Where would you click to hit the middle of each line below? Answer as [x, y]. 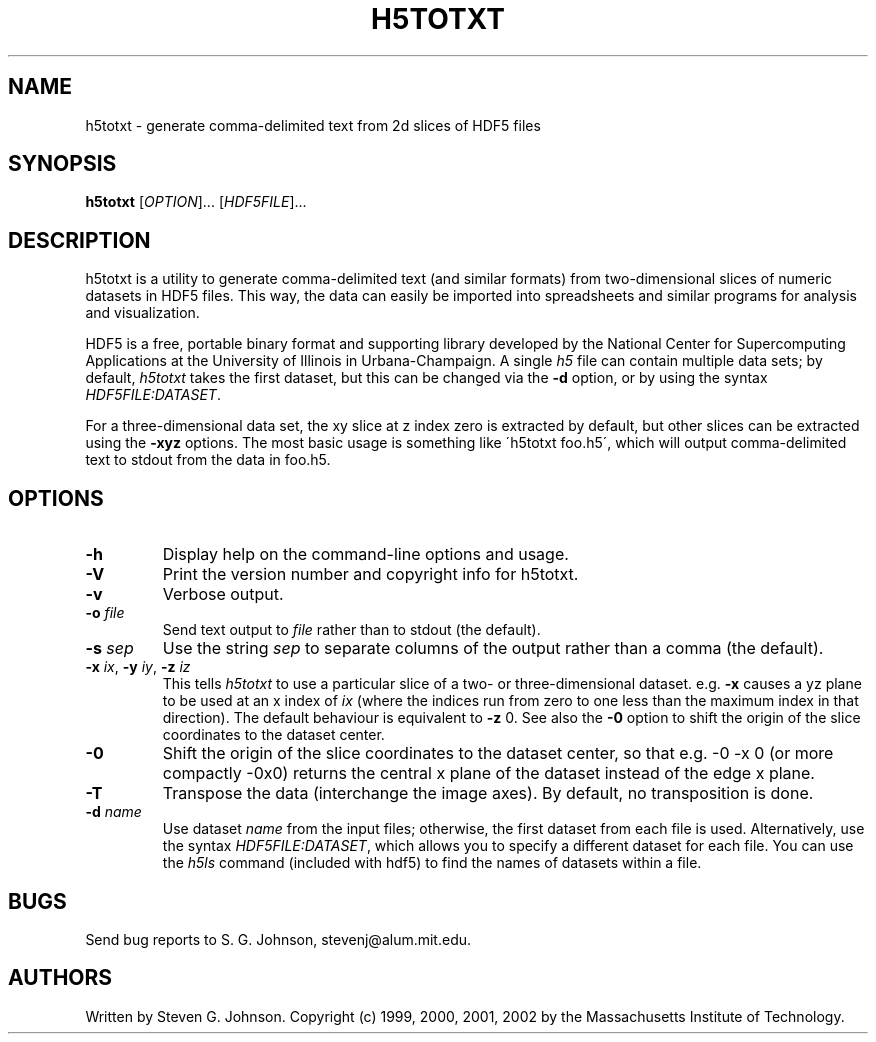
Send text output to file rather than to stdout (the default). [351, 630]
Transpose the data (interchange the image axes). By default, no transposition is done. [488, 793]
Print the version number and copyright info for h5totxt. [370, 574]
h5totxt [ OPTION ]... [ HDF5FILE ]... [196, 202]
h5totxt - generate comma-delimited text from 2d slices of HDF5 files [313, 125]
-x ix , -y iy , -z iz [138, 667]
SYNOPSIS [62, 164]
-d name [113, 812]
